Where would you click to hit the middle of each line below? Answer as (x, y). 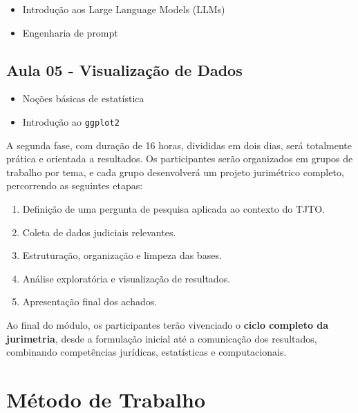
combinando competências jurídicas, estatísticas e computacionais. (147, 352)
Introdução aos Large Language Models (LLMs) (124, 9)
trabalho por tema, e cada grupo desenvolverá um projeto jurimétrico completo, (175, 172)
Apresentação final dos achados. (90, 301)
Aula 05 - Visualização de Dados (124, 69)
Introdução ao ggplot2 (71, 121)
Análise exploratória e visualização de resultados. (126, 278)
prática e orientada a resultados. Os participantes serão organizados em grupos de (180, 159)
